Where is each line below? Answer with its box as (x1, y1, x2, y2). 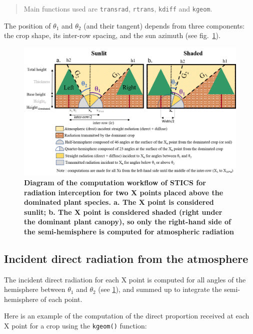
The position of (4, 20, 51, 31)
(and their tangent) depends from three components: (83, 20, 245, 31)
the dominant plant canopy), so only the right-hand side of (24, 216, 231, 227)
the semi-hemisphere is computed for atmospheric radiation (24, 226, 234, 236)
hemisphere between (4, 284, 65, 294)
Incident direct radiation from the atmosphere (4, 250, 248, 266)
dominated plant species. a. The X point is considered (24, 197, 214, 207)
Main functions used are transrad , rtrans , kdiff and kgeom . (23, 4, 212, 14)
